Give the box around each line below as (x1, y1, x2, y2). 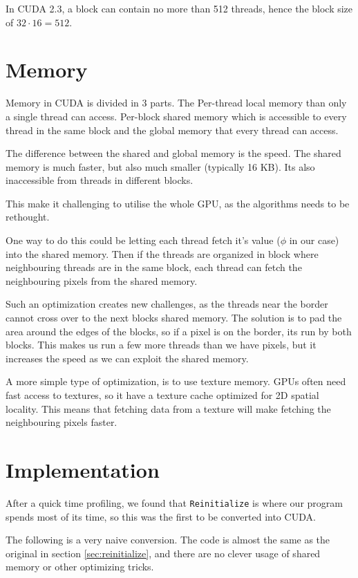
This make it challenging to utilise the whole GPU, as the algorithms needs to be (6, 196, 350, 210)
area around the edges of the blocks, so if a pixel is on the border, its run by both (6, 324, 352, 338)
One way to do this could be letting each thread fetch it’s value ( (6, 233, 281, 248)
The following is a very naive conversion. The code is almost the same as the (6, 532, 330, 547)
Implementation (6, 455, 160, 483)
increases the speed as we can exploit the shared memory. (6, 351, 249, 365)
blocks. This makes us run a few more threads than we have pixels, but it (6, 337, 317, 352)
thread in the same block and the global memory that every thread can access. (6, 122, 339, 137)
